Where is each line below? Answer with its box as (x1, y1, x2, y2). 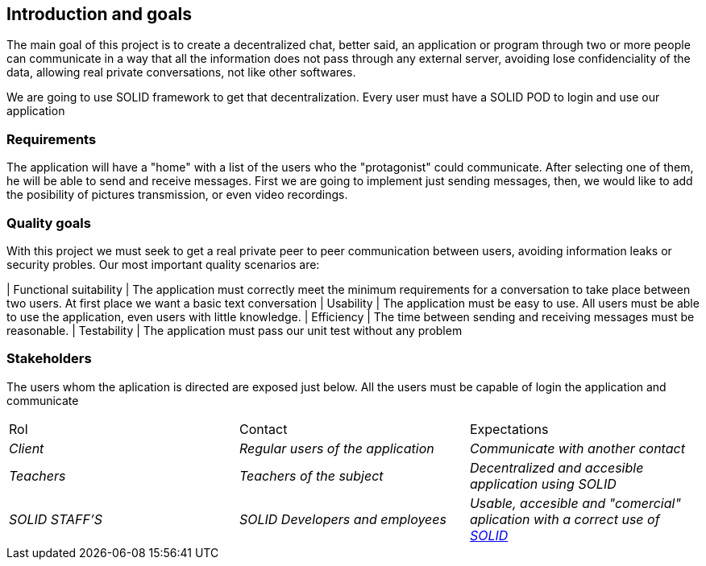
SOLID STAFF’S (9, 510, 103, 527)
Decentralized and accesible (469, 459, 644, 476)
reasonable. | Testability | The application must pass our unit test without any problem (6, 323, 463, 337)
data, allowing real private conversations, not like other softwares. (6, 65, 356, 80)
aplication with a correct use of (469, 510, 660, 527)
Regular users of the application (239, 440, 434, 457)
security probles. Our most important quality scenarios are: (6, 257, 320, 271)
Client (9, 440, 44, 457)
